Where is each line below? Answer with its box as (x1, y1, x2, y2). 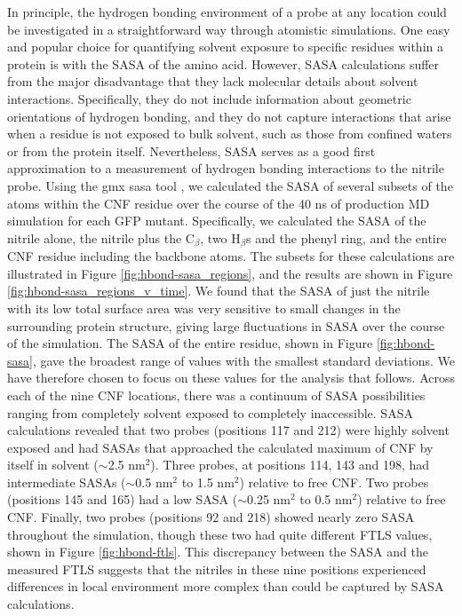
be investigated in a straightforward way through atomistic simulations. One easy (7, 20, 450, 38)
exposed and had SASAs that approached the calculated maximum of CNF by (7, 438, 434, 456)
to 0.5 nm (299, 490, 353, 509)
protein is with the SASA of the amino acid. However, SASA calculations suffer (7, 54, 440, 73)
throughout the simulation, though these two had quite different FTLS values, (7, 525, 433, 543)
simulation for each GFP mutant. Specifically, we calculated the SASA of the (7, 211, 426, 230)
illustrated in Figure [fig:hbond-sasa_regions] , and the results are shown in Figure (7, 264, 453, 282)
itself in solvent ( (7, 455, 99, 474)
